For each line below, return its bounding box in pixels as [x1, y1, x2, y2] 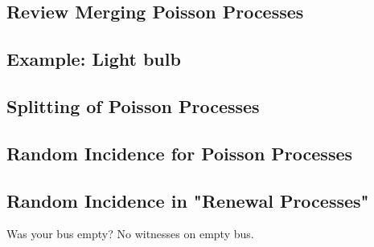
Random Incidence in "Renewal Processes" [6, 188, 369, 213]
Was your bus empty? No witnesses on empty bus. [6, 225, 254, 242]
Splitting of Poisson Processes [6, 93, 260, 118]
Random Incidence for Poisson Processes [6, 140, 353, 165]
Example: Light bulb [6, 47, 181, 71]
